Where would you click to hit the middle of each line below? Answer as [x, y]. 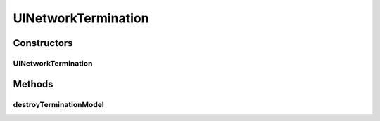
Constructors [43, 43]
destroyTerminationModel [59, 104]
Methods [33, 84]
